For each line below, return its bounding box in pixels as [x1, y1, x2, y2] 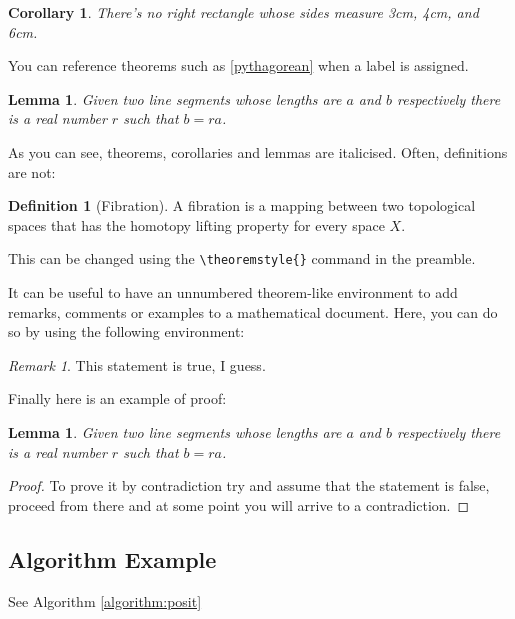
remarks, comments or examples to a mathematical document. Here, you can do [8, 301, 498, 322]
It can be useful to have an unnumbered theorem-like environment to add [8, 282, 458, 302]
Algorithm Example [8, 543, 217, 574]
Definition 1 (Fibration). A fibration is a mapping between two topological [8, 195, 476, 216]
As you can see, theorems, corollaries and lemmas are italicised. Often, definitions [8, 141, 508, 162]
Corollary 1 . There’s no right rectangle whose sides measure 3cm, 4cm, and [8, 2, 479, 22]
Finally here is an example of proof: [8, 388, 227, 409]
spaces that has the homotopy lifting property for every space [8, 214, 385, 235]
